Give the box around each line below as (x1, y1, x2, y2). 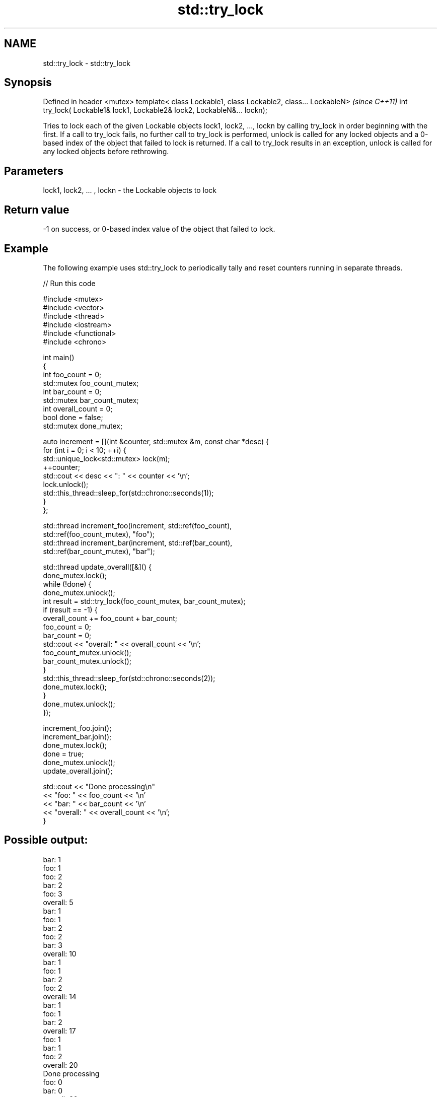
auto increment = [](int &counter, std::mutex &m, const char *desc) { (43, 437, 269, 446)
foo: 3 (43, 889, 62, 898)
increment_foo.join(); (43, 723, 112, 732)
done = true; (43, 749, 84, 758)
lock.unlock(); (43, 479, 89, 489)
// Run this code (43, 279, 96, 288)
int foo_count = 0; (43, 370, 102, 379)
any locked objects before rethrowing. (43, 147, 169, 156)
